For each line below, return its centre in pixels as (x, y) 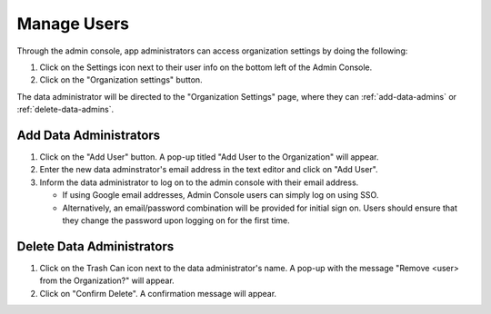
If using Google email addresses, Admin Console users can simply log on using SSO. (220, 195)
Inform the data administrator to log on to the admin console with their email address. (199, 182)
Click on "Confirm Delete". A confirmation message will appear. (158, 293)
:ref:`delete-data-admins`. (65, 110)
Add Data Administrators (89, 135)
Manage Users (73, 24)
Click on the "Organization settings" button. (121, 80)
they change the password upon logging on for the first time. (176, 220)
